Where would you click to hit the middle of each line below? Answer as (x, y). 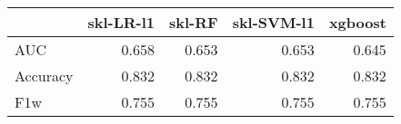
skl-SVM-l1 (273, 22)
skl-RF (194, 22)
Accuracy (44, 76)
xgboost (357, 22)
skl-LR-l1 (121, 22)
